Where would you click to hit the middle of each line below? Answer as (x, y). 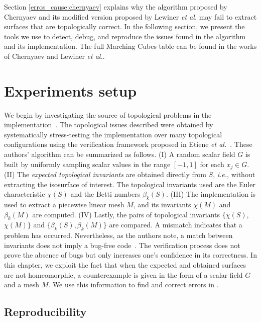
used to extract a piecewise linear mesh (64, 205)
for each (212, 164)
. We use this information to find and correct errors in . (134, 285)
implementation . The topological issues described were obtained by (109, 125)
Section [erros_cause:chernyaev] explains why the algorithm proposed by (116, 7)
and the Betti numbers (105, 194)
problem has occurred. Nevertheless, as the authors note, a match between (118, 235)
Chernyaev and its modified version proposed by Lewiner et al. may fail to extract (130, 16)
